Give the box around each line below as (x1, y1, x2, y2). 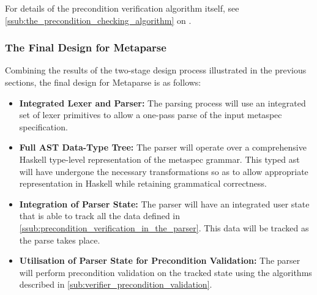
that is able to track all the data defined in (19, 209, 181, 222)
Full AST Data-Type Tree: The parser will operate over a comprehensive (19, 141, 307, 154)
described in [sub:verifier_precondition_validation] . (19, 278, 212, 291)
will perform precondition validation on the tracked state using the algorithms (19, 266, 312, 278)
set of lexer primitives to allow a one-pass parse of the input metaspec (19, 108, 282, 121)
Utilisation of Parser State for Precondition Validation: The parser (19, 254, 300, 267)
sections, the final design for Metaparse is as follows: (5, 76, 201, 88)
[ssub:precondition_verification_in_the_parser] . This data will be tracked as (19, 221, 309, 234)
